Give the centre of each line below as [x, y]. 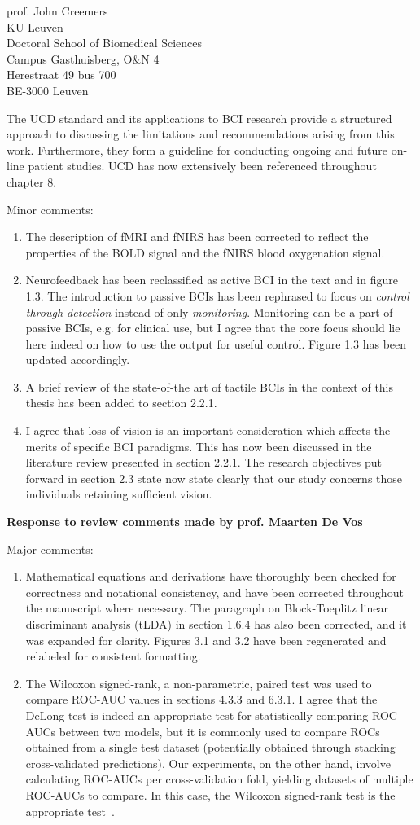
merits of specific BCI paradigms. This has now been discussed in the [199, 446]
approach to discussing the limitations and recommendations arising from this [201, 134]
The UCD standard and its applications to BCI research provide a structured [199, 118]
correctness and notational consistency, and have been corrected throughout [214, 592]
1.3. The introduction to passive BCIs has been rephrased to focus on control [217, 295]
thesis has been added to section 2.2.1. [121, 403]
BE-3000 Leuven [48, 90]
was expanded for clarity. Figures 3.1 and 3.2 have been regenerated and [206, 640]
